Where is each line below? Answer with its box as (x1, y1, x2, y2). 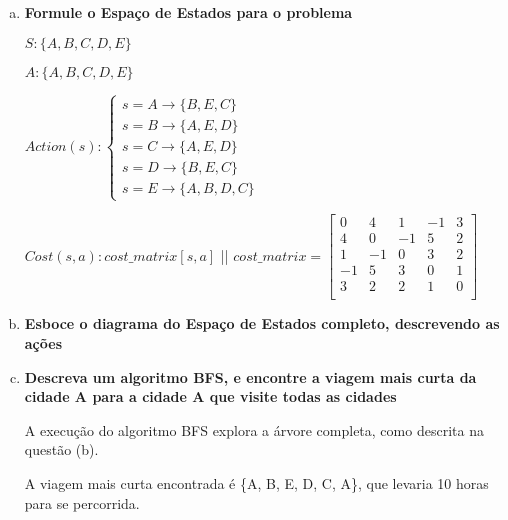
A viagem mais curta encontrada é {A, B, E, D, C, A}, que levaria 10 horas (24, 472, 489, 493)
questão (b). (24, 439, 99, 460)
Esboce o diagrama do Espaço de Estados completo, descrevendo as (24, 313, 500, 334)
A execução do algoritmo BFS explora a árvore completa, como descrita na (24, 419, 484, 440)
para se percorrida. (24, 492, 140, 513)
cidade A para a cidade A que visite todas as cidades (24, 386, 397, 407)
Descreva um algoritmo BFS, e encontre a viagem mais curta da (24, 366, 477, 387)
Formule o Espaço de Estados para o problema (24, 2, 353, 22)
